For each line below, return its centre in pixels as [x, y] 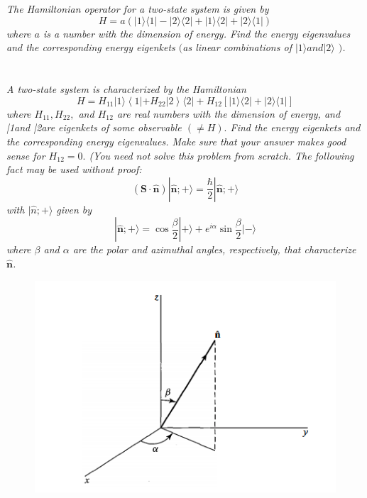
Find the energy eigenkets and [295, 127]
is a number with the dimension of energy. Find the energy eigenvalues [197, 33]
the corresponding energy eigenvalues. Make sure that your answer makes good [176, 141]
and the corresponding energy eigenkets [91, 47]
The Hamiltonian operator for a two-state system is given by [138, 9]
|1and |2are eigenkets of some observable [94, 127]
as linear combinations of [237, 47]
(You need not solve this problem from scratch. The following [221, 155]
